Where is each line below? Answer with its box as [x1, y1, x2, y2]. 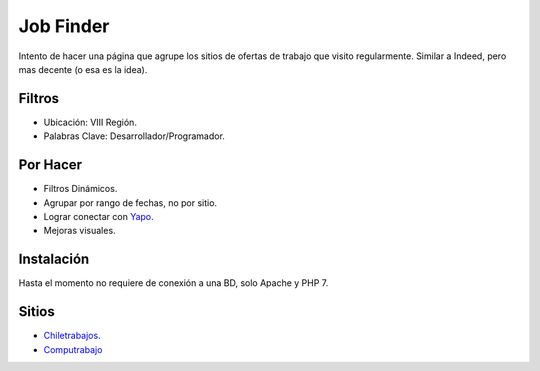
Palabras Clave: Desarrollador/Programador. [43, 130, 225, 142]
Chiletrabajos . [43, 330, 101, 342]
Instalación [18, 251, 90, 268]
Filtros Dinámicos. [43, 183, 118, 195]
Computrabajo [43, 343, 103, 355]
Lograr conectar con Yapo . [43, 210, 154, 222]
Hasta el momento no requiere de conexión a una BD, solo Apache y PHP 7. [18, 277, 329, 289]
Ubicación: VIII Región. [43, 116, 137, 128]
